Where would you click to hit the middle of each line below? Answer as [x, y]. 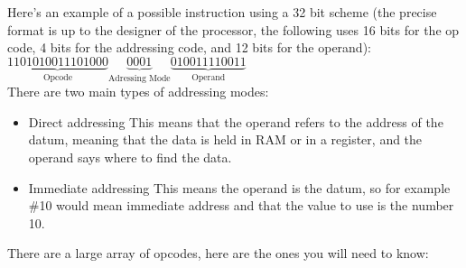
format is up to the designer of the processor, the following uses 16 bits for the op [233, 29]
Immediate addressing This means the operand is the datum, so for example [239, 187]
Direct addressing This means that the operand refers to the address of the [236, 121]
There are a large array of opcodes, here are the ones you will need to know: [218, 253]
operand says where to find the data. [130, 157]
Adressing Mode [140, 78]
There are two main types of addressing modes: [138, 92]
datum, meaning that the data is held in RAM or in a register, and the [225, 139]
